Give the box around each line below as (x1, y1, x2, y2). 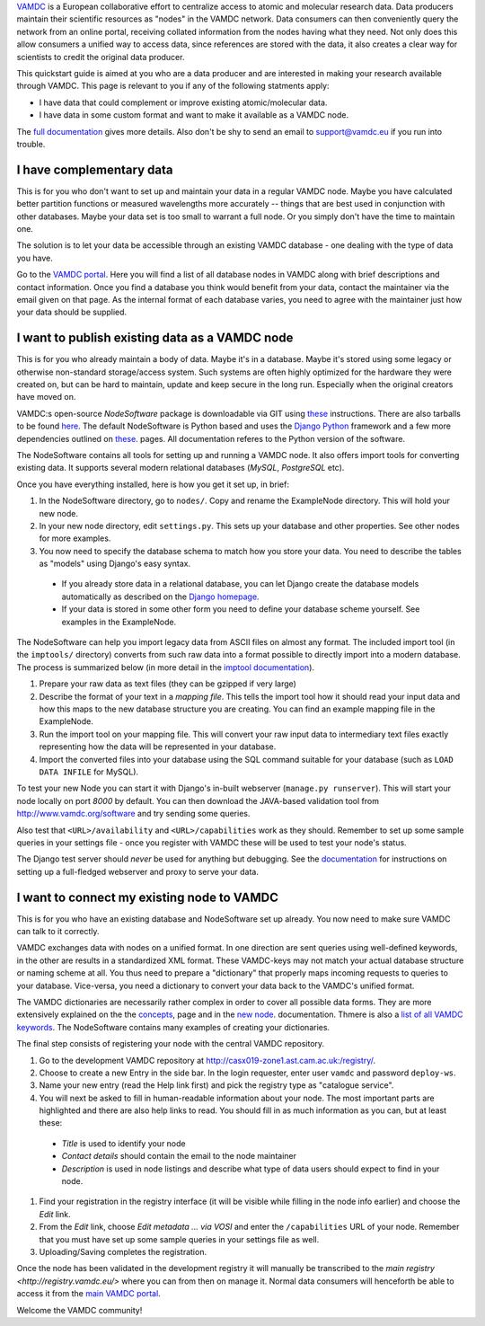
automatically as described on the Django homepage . (61, 591, 260, 602)
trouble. (16, 138, 46, 149)
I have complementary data (16, 162, 173, 177)
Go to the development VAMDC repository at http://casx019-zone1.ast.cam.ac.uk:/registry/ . (39, 1055, 376, 1065)
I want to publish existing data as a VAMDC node (16, 331, 294, 346)
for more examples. (39, 533, 111, 544)
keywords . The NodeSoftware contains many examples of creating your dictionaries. (16, 1021, 331, 1032)
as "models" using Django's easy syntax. (39, 558, 191, 570)
